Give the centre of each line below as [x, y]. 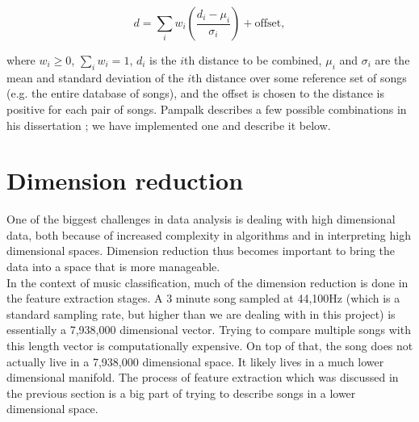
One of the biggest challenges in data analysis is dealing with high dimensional [201, 219]
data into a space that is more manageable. [113, 267]
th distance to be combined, [253, 60]
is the [163, 60]
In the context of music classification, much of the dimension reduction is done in [207, 282]
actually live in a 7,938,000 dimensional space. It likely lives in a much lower [195, 361]
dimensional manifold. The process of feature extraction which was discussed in [203, 377]
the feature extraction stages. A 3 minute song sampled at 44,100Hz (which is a [203, 298]
